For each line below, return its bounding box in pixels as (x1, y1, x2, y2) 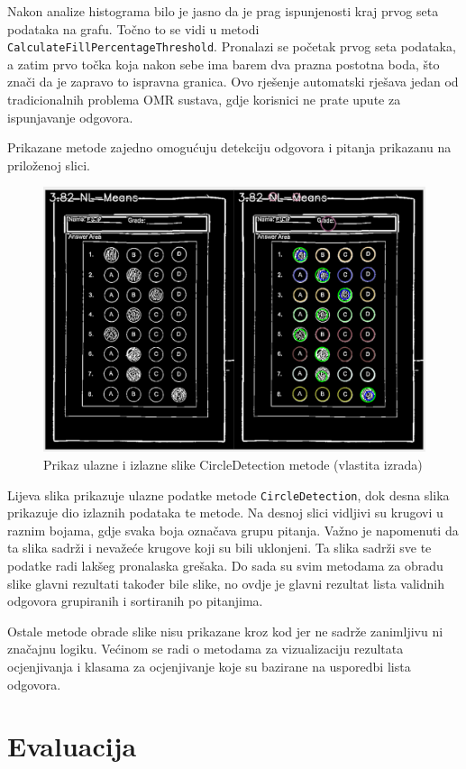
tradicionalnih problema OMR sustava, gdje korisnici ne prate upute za (7, 90, 401, 109)
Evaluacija (7, 728, 137, 764)
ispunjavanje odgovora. (7, 107, 133, 126)
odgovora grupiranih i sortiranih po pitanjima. (7, 591, 263, 610)
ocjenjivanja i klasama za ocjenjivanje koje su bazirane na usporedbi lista (7, 656, 411, 675)
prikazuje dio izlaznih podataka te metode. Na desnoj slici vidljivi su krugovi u (7, 503, 443, 522)
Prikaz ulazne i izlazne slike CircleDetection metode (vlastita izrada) (43, 454, 423, 473)
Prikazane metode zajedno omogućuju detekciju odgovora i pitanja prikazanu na (7, 138, 452, 157)
